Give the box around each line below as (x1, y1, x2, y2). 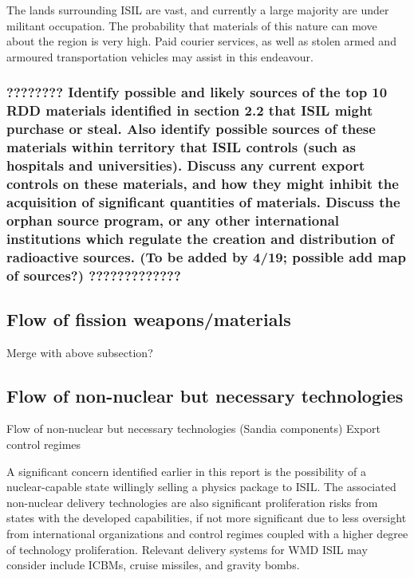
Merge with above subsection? (6, 344, 153, 360)
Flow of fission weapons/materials (6, 306, 291, 331)
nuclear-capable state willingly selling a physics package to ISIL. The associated (6, 478, 396, 495)
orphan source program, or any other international (6, 210, 339, 230)
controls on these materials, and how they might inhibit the (6, 173, 399, 193)
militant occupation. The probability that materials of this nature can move (6, 17, 377, 33)
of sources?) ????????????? (6, 265, 181, 285)
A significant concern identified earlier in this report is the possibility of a (6, 462, 366, 479)
